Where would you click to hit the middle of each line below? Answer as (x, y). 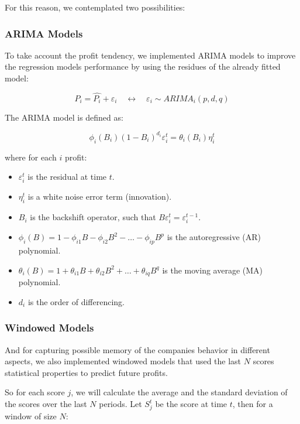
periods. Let (120, 404)
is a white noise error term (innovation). (100, 196)
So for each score (35, 392)
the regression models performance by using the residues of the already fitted (143, 66)
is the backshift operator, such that (93, 217)
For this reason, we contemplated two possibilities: (95, 7)
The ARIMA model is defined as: (64, 117)
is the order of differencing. (76, 301)
